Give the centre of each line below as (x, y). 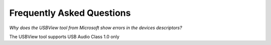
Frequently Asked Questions (70, 13)
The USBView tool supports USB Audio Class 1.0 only (64, 37)
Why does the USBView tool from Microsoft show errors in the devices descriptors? (96, 28)
